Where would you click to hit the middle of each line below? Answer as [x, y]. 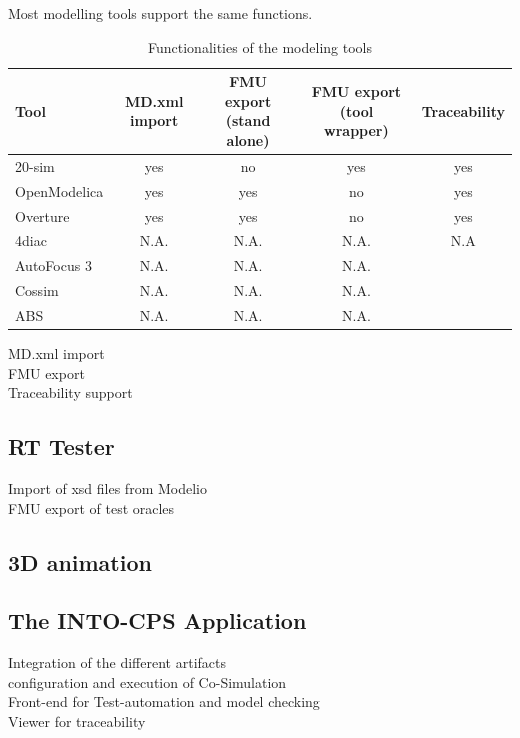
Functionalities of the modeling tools [260, 46]
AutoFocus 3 [53, 265]
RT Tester [61, 446]
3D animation [80, 561]
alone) [248, 139]
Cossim [37, 290]
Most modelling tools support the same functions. [160, 13]
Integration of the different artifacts [117, 662]
